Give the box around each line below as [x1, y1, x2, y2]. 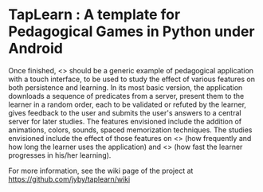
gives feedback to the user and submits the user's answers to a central [8, 108, 241, 117]
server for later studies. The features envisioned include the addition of [8, 116, 242, 126]
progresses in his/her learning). [8, 150, 112, 160]
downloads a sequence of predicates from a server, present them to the [8, 91, 245, 100]
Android [8, 40, 64, 57]
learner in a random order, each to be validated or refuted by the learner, [8, 100, 247, 109]
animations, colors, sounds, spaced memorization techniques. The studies [8, 125, 253, 135]
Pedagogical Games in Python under [8, 22, 255, 41]
